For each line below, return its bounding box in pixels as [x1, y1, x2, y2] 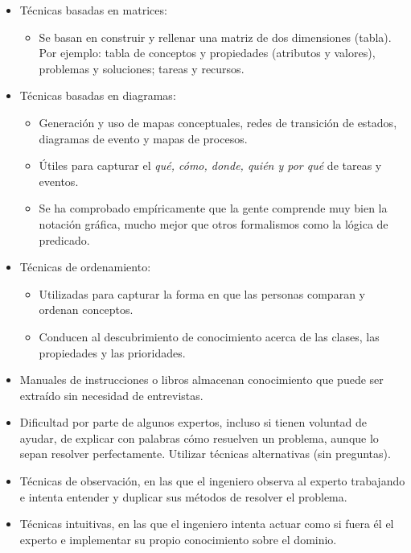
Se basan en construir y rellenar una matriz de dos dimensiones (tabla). [39, 28, 392, 45]
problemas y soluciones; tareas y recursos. [39, 60, 245, 76]
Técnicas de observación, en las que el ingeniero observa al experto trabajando [19, 473, 405, 489]
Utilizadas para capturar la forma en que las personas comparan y [39, 285, 365, 302]
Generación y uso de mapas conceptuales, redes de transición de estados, [39, 113, 397, 130]
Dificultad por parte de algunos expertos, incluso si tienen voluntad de [19, 414, 367, 431]
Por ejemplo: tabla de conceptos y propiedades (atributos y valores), [39, 44, 376, 61]
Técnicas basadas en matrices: [19, 2, 167, 18]
